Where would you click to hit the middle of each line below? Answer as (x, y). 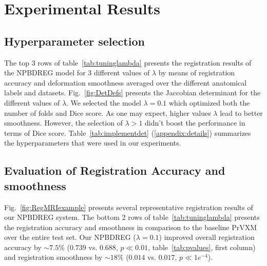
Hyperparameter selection (74, 41)
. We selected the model (104, 102)
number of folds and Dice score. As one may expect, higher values (108, 112)
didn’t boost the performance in (195, 123)
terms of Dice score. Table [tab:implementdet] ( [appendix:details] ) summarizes (128, 132)
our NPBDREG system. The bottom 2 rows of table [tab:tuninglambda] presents (132, 217)
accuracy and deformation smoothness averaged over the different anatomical (126, 82)
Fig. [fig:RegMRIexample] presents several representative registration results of (129, 207)
